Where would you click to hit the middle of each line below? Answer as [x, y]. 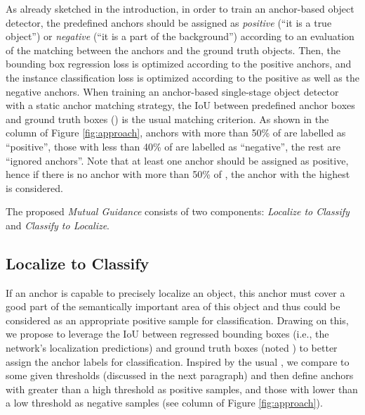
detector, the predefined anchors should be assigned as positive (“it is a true [169, 22]
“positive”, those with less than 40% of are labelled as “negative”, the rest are [173, 146]
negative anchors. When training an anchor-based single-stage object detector [172, 91]
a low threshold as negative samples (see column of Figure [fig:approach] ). [164, 403]
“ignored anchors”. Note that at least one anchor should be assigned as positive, [177, 160]
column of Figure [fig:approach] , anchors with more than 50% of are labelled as [176, 133]
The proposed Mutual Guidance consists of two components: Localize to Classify [178, 211]
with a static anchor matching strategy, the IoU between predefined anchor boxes [180, 105]
